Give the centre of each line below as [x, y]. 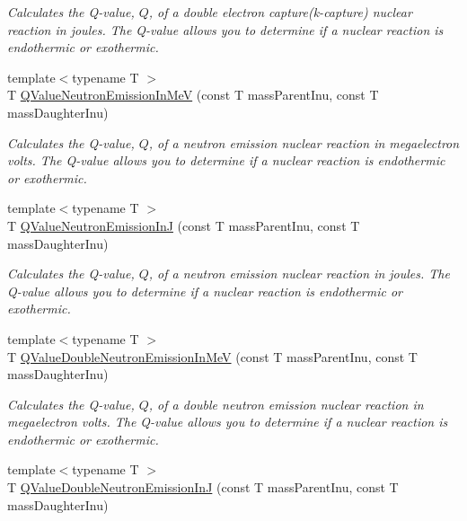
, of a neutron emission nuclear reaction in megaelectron [304, 142]
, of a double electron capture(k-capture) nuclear [280, 12]
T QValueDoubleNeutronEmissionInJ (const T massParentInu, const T [203, 487]
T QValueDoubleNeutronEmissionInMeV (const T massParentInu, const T [212, 356]
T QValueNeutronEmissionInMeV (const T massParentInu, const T [193, 95]
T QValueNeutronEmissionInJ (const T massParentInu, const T [184, 225]
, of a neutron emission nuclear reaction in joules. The [299, 274]
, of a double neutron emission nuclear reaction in [286, 404]
